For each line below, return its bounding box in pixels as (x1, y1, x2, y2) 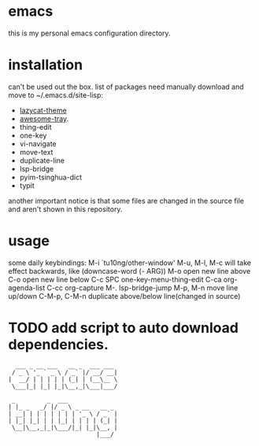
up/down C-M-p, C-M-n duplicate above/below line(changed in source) (8, 291, 241, 300)
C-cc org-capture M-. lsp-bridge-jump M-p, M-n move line (46, 282, 239, 293)
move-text (19, 147, 54, 157)
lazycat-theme (19, 105, 67, 115)
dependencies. (8, 336, 109, 353)
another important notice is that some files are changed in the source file (8, 196, 245, 205)
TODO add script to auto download (8, 319, 239, 337)
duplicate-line (19, 156, 65, 165)
